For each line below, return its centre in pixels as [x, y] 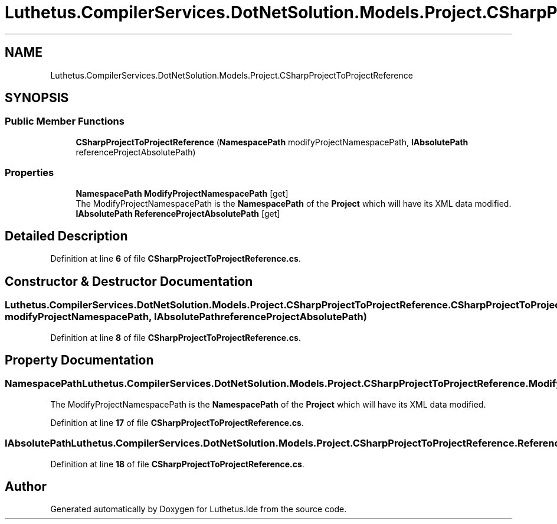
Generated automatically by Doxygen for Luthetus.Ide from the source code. [199, 509]
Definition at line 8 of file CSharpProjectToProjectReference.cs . [176, 337]
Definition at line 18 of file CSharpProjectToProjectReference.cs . [177, 464]
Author [26, 487]
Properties [30, 173]
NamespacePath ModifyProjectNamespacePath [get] [182, 193]
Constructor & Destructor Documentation [129, 281]
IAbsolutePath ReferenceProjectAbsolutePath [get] [178, 213]
